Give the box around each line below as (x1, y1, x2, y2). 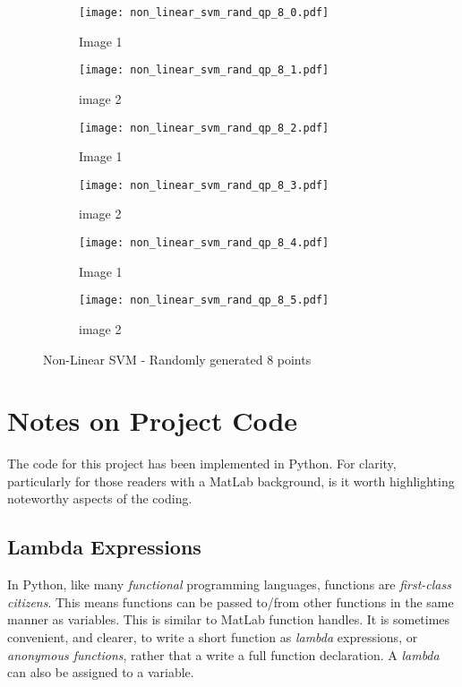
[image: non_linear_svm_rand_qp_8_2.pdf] (79, 121, 329, 134)
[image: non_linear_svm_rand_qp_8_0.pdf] (79, 6, 329, 19)
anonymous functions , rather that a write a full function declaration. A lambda (7, 645, 440, 664)
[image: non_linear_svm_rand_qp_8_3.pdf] (79, 178, 329, 192)
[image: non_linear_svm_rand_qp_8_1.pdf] (79, 64, 329, 77)
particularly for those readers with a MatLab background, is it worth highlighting (7, 471, 455, 490)
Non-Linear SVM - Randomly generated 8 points (43, 349, 312, 368)
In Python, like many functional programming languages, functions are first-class (7, 575, 451, 594)
